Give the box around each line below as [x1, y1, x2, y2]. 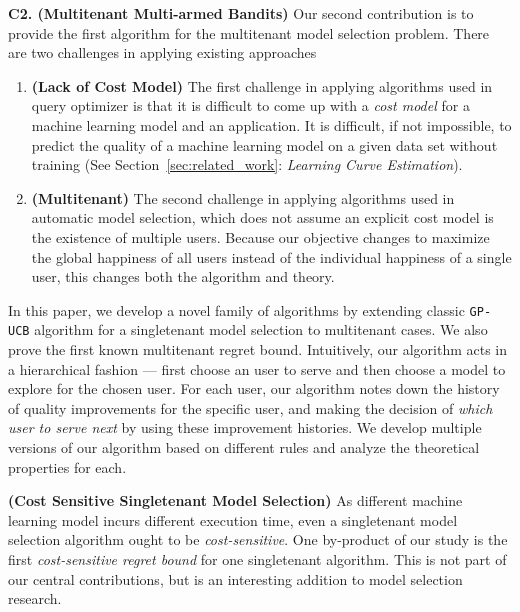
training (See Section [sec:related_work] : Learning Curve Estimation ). [31, 154, 463, 175]
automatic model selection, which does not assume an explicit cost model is [31, 207, 494, 228]
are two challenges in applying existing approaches [8, 42, 317, 63]
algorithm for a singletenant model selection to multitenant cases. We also [34, 319, 488, 340]
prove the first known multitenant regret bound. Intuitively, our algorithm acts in [8, 339, 507, 360]
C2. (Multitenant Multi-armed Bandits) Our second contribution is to [8, 3, 474, 23]
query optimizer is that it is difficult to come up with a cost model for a [31, 95, 470, 116]
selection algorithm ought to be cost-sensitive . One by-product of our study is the [8, 529, 508, 550]
